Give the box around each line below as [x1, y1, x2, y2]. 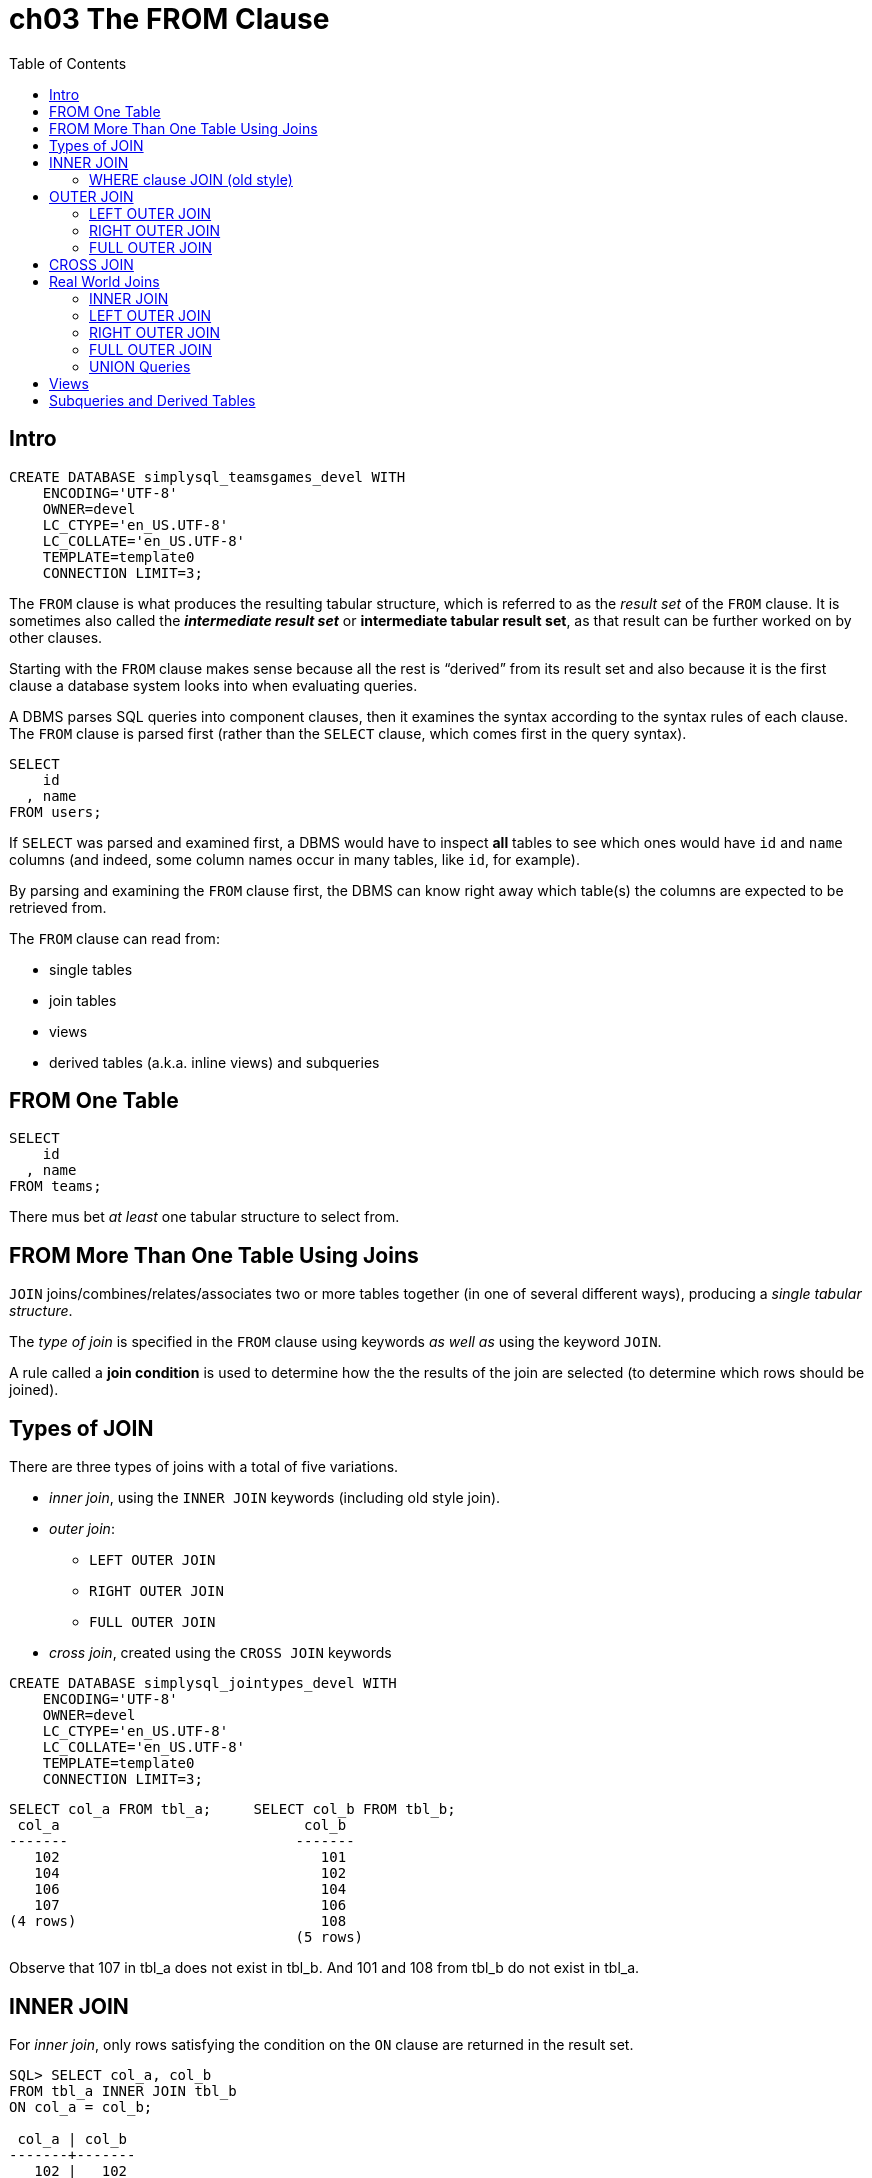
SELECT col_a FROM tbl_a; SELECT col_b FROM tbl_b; [9, 1801, 456, 1818]
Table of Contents [9, 54, 127, 72]
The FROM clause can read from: [9, 929, 220, 947]
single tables [49, 960, 133, 978]
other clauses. [9, 628, 103, 646]
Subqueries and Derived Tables [49, 391, 256, 409]
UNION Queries [89, 357, 191, 375]
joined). [9, 1381, 59, 1399]
